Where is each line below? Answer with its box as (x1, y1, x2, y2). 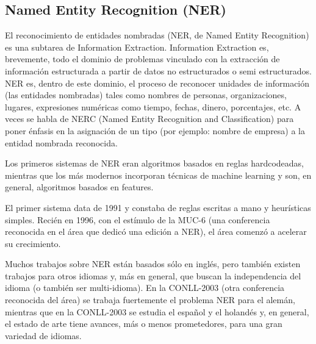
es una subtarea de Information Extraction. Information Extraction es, (5, 40, 269, 53)
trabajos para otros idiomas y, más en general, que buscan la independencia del (5, 269, 301, 282)
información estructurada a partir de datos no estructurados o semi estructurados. (5, 64, 312, 77)
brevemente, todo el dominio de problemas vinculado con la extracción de (5, 52, 280, 65)
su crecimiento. (5, 237, 61, 249)
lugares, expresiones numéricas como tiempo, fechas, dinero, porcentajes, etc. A (5, 100, 301, 113)
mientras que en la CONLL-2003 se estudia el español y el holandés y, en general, (5, 305, 309, 318)
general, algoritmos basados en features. (5, 181, 154, 193)
